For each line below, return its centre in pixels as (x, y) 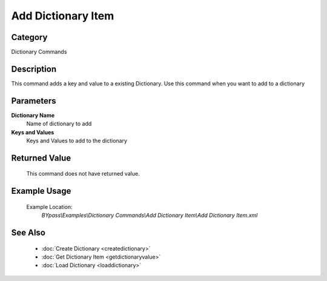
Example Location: (49, 207)
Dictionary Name (33, 115)
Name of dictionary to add (59, 124)
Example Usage (41, 191)
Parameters (34, 101)
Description (34, 69)
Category (29, 37)
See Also (28, 233)
